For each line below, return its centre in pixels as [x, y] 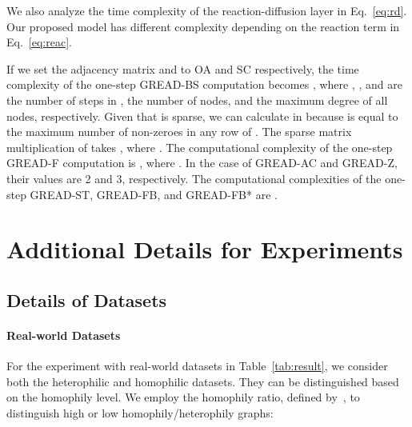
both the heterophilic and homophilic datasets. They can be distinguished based [203, 381]
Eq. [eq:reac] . [39, 42]
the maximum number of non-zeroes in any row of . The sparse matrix [179, 132]
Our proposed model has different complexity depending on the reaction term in [203, 26]
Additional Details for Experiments [205, 249]
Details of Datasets [87, 299]
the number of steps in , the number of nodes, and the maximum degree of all [197, 100]
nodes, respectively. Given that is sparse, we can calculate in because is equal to [202, 116]
